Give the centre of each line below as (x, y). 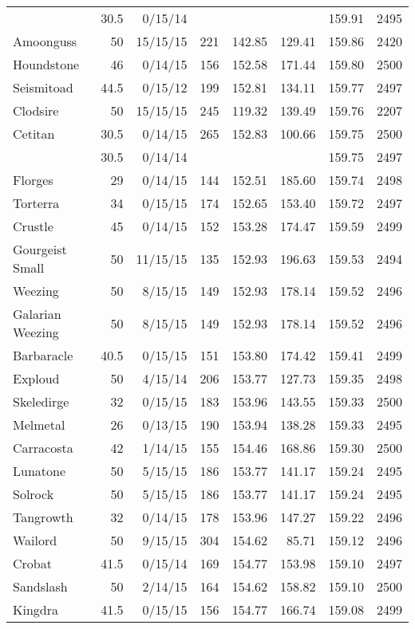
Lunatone (40, 471)
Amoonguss (45, 41)
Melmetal (39, 425)
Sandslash (40, 586)
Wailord (35, 540)
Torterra (36, 203)
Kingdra (36, 609)
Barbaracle (43, 355)
